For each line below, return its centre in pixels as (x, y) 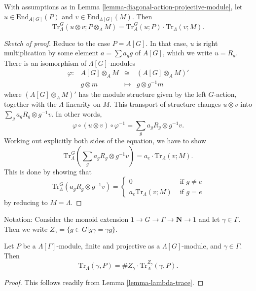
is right (207, 43)
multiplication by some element (51, 53)
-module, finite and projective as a (108, 246)
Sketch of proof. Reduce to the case (57, 43)
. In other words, (77, 113)
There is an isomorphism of (45, 62)
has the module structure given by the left (142, 94)
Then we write (26, 229)
